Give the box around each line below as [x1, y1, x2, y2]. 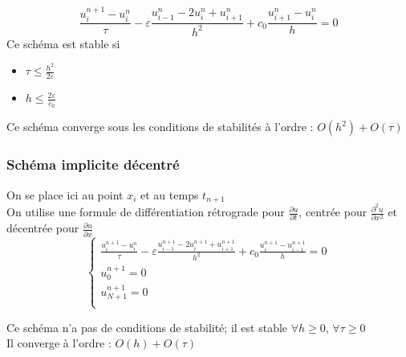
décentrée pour [6, 220, 79, 236]
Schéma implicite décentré [6, 154, 180, 174]
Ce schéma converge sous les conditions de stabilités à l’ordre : [6, 118, 314, 135]
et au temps [140, 186, 199, 203]
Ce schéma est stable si [6, 35, 120, 51]
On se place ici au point [6, 186, 124, 203]
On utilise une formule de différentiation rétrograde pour [6, 203, 285, 220]
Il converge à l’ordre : [6, 334, 112, 351]
